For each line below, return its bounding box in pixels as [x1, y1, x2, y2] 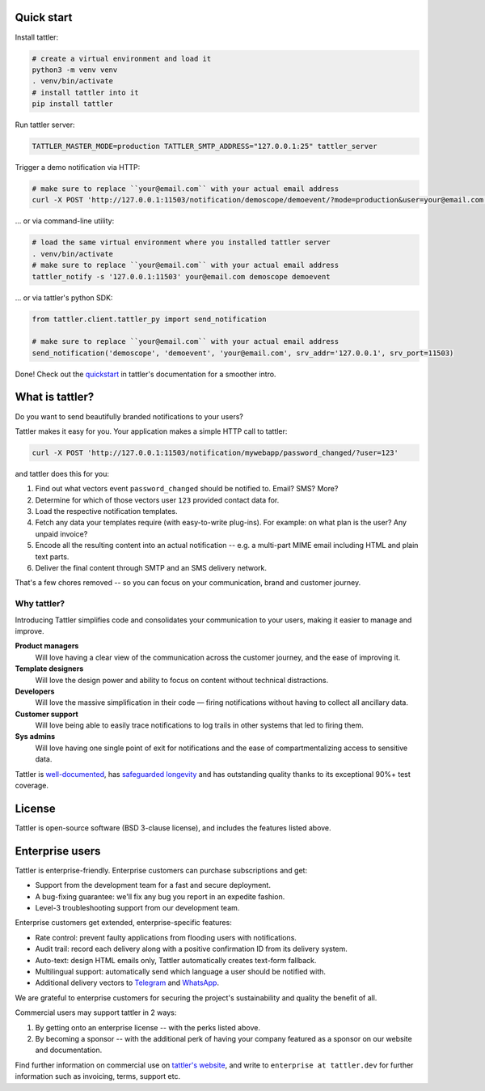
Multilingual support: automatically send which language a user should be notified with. [35, 966, 327, 976]
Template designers [15, 664, 84, 673]
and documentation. [35, 1045, 103, 1055]
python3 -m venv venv [32, 65, 118, 74]
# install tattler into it [32, 87, 139, 97]
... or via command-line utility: [15, 216, 115, 226]
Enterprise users [15, 844, 101, 858]
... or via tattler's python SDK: [15, 292, 113, 303]
